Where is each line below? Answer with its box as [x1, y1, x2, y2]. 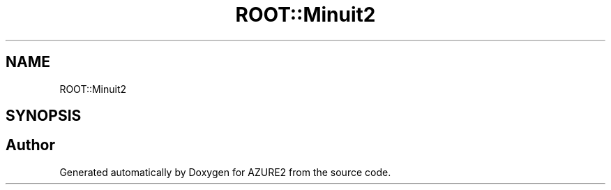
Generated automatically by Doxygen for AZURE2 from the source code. [59, 166, 391, 178]
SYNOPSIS [6, 107, 82, 125]
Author [6, 136, 55, 154]
